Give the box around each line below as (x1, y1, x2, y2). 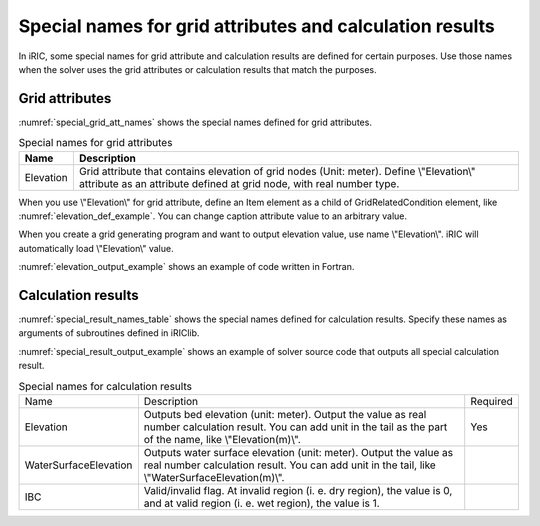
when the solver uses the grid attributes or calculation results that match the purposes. (18, 63, 377, 75)
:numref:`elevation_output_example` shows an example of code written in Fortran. (18, 261, 355, 273)
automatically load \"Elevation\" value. (18, 242, 174, 254)
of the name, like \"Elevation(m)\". (143, 433, 302, 447)
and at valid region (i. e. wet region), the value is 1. (143, 496, 380, 510)
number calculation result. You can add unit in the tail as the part (143, 420, 448, 434)
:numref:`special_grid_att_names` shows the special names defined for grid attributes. (18, 116, 372, 128)
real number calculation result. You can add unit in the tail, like (143, 458, 437, 472)
